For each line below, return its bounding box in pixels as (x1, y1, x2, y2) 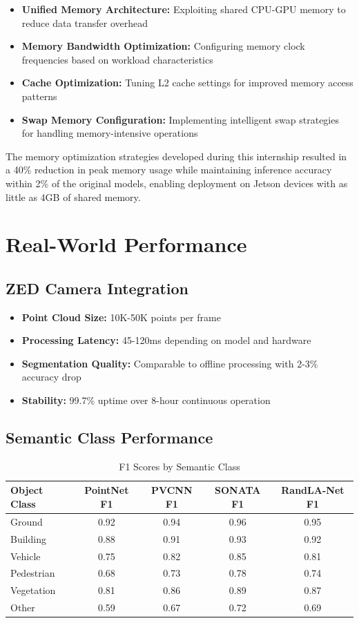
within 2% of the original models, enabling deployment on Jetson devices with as (6, 175, 348, 190)
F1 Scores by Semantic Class (119, 459, 240, 473)
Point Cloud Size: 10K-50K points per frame (21, 309, 221, 324)
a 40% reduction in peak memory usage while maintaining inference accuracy (6, 162, 332, 177)
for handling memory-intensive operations (21, 126, 198, 140)
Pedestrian (10, 566, 55, 580)
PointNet (84, 483, 129, 497)
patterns (21, 88, 57, 103)
